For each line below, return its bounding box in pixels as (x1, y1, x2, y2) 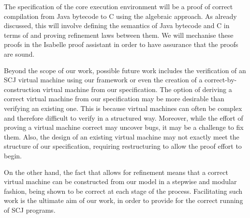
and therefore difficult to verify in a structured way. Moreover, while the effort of (4, 112, 243, 123)
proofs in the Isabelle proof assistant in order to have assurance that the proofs (4, 39, 238, 49)
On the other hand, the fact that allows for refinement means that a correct (4, 167, 228, 177)
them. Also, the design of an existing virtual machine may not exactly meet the (4, 131, 239, 141)
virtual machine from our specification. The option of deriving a (43, 84, 232, 94)
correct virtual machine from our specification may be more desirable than (4, 93, 224, 104)
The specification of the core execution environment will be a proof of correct (4, 1, 233, 11)
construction (4, 84, 41, 94)
